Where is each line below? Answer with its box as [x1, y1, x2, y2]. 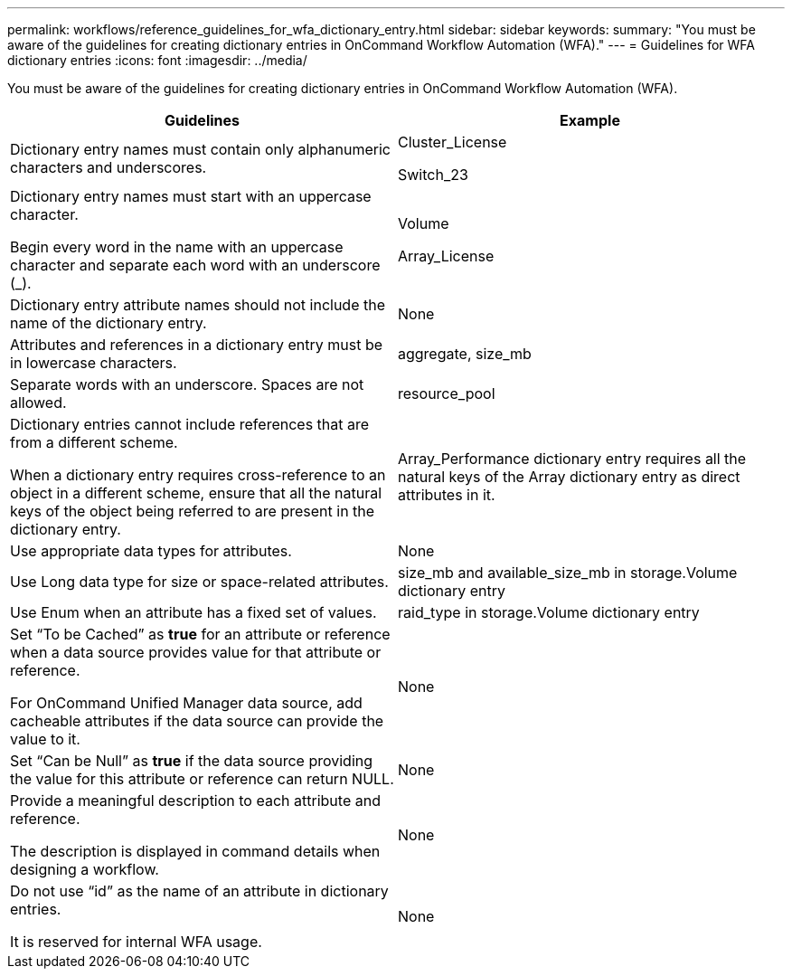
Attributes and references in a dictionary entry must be [10, 336, 383, 354]
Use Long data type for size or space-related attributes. [10, 573, 389, 591]
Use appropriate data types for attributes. [10, 542, 292, 560]
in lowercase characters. [10, 354, 177, 372]
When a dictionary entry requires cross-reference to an [10, 466, 386, 484]
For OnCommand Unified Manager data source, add [10, 694, 363, 712]
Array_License [398, 247, 495, 265]
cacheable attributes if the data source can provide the [10, 712, 384, 730]
